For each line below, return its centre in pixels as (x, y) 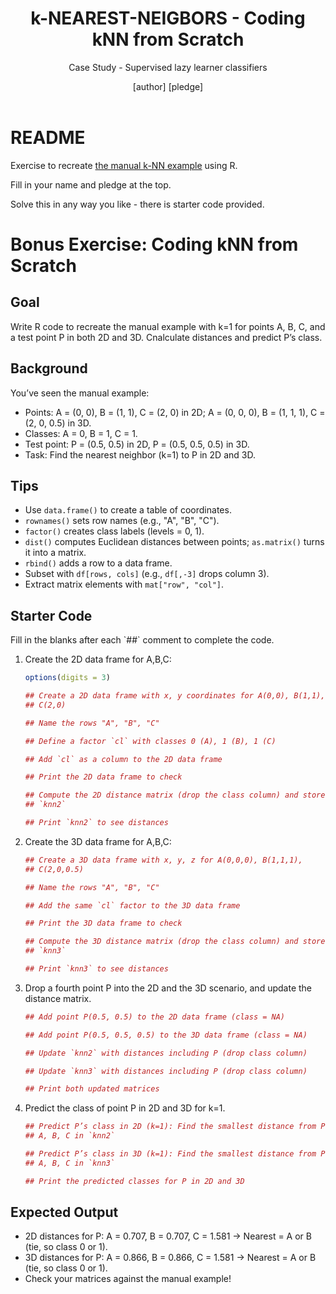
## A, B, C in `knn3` (69, 1163)
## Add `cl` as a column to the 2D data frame (123, 759)
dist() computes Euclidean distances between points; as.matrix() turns (174, 542)
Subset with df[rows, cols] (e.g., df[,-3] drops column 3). (147, 574)
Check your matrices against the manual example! (128, 1279)
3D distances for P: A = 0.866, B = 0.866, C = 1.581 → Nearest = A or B (170, 1258)
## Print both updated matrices (92, 1089)
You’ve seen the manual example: (80, 393)
